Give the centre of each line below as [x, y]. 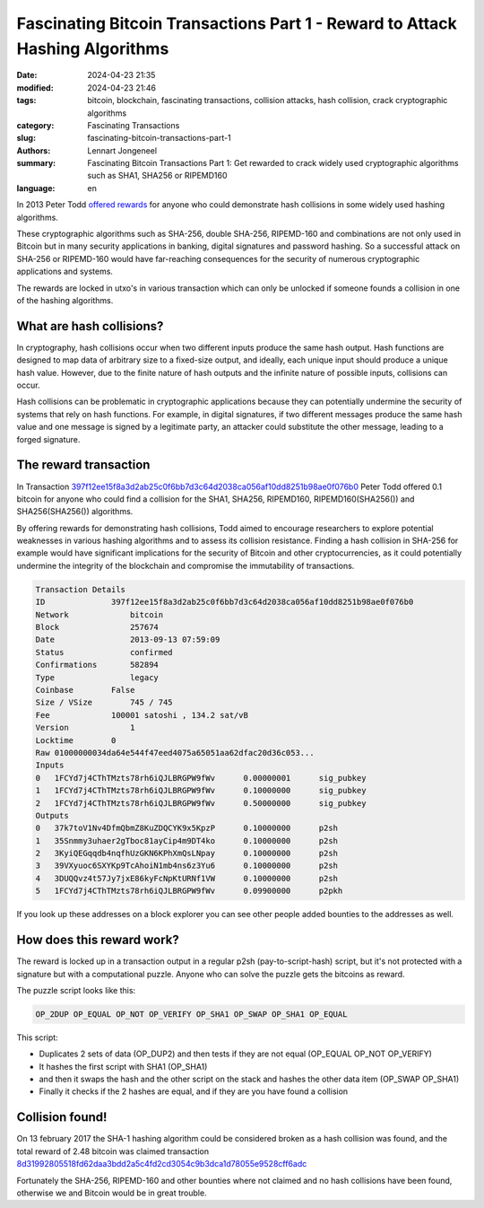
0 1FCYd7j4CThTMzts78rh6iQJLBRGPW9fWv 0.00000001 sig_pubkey [201, 778]
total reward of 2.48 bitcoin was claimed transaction [113, 1151]
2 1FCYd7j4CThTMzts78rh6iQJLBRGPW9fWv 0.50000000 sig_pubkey [201, 803]
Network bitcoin [99, 614]
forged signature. [48, 439]
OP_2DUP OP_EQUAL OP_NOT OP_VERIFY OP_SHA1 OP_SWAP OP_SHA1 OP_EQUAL [191, 1014]
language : [36, 188]
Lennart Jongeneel [122, 150]
